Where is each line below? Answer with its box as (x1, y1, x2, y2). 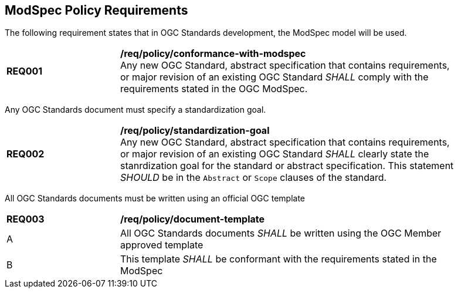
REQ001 (6, 65, 43, 78)
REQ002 (6, 148, 45, 160)
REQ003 (6, 213, 45, 225)
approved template (120, 239, 203, 251)
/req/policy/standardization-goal (120, 124, 270, 137)
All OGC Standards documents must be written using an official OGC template (5, 193, 306, 204)
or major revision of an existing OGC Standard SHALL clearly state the (120, 148, 429, 160)
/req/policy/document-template (120, 213, 265, 225)
